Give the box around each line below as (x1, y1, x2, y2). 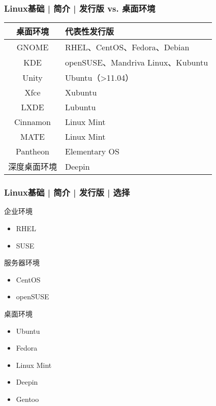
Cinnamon (14, 116, 51, 128)
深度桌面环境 (8, 161, 57, 173)
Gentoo (16, 393, 39, 404)
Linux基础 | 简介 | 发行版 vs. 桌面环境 (4, 2, 156, 14)
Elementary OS (65, 145, 119, 158)
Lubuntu (65, 101, 96, 113)
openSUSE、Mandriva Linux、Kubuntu (65, 56, 208, 69)
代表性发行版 (65, 25, 114, 38)
